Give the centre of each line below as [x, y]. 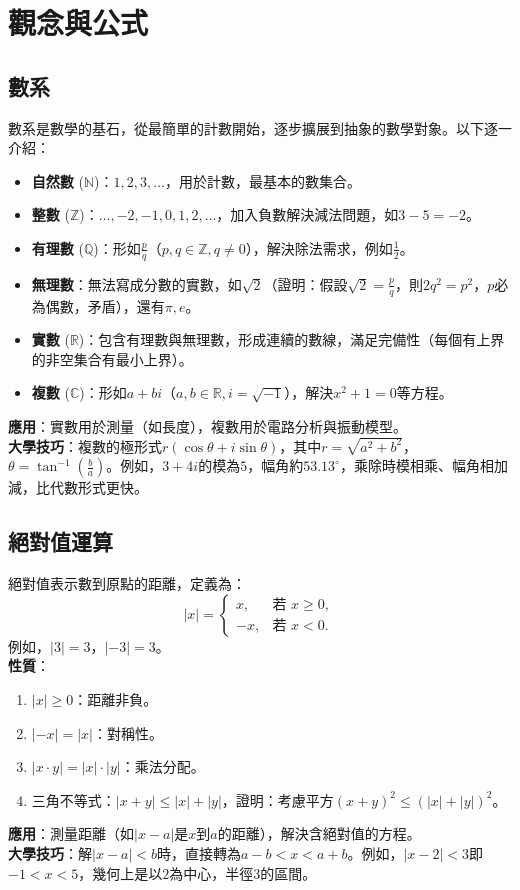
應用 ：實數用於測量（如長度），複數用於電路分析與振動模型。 [207, 425]
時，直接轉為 [199, 853]
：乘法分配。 [162, 766]
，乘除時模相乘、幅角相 [416, 465]
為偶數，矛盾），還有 [98, 305]
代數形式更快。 [98, 487]
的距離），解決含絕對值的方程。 [319, 833]
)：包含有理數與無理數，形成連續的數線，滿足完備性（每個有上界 [291, 339]
